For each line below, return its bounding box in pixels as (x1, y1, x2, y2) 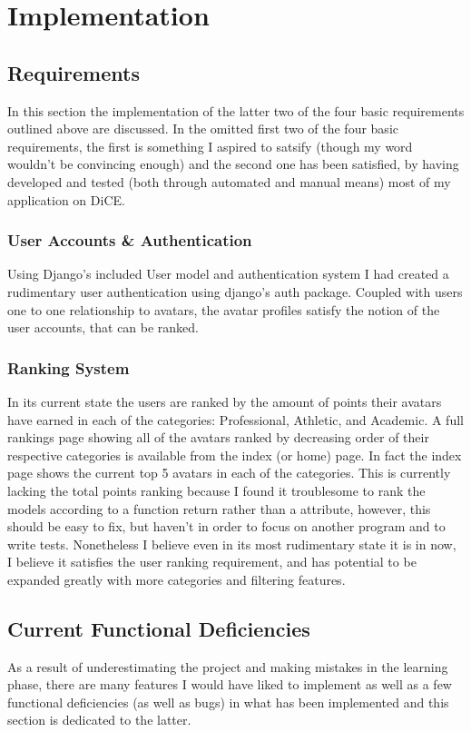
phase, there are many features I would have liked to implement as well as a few (7, 675, 452, 694)
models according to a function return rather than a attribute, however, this (7, 499, 431, 518)
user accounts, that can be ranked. (7, 318, 200, 337)
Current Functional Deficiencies (7, 614, 310, 642)
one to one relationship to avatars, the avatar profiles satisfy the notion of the (7, 300, 440, 319)
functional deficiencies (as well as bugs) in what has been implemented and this (7, 692, 449, 711)
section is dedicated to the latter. (7, 710, 191, 729)
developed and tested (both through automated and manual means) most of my (7, 172, 451, 191)
